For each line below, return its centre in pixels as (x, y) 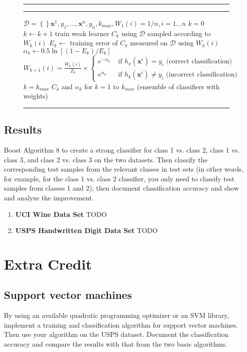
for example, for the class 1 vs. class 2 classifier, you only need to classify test (119, 178)
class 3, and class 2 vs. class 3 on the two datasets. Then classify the (106, 159)
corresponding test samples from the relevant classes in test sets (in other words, (124, 169)
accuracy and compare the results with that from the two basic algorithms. (116, 344)
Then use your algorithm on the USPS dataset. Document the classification (116, 334)
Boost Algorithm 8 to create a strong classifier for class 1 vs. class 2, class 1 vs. (122, 149)
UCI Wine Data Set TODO (61, 214)
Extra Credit (48, 264)
